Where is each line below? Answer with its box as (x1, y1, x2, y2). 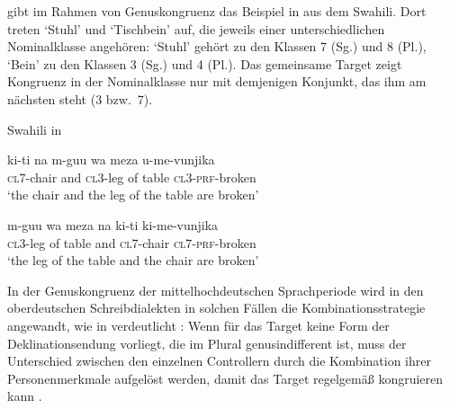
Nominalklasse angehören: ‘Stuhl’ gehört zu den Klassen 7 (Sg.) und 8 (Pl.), (7, 37, 427, 56)
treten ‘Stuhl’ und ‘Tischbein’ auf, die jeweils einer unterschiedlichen (7, 19, 385, 38)
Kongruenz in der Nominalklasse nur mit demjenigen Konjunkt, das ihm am (7, 72, 427, 91)
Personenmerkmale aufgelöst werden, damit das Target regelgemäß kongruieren (7, 368, 444, 387)
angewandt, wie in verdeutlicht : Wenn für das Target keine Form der (7, 315, 390, 334)
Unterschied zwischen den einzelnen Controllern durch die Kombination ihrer (7, 351, 431, 370)
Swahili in (7, 120, 62, 138)
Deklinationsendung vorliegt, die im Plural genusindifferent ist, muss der (7, 333, 407, 352)
